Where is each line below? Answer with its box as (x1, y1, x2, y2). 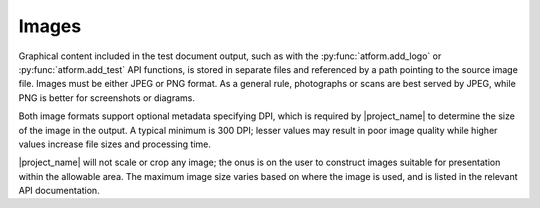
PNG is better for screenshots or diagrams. (18, 91, 195, 104)
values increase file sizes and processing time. (18, 138, 212, 150)
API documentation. (18, 185, 100, 197)
